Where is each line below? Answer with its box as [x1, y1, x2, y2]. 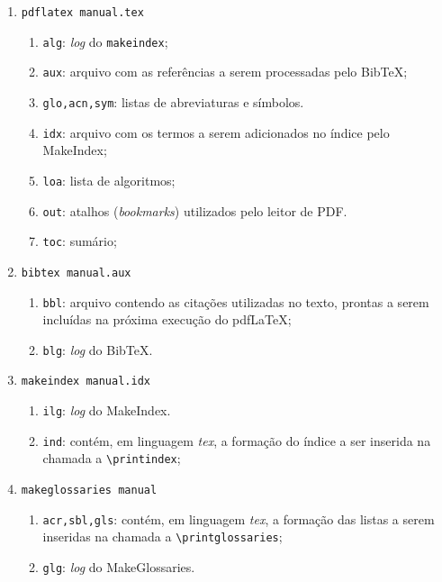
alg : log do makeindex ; [42, 32, 168, 50]
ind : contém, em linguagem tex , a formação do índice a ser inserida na [42, 431, 431, 450]
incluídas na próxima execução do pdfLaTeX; [42, 310, 292, 329]
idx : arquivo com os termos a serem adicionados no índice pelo [42, 123, 390, 141]
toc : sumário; [42, 232, 117, 250]
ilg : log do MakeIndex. [42, 401, 171, 420]
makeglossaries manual [21, 484, 158, 497]
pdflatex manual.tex [21, 6, 144, 19]
